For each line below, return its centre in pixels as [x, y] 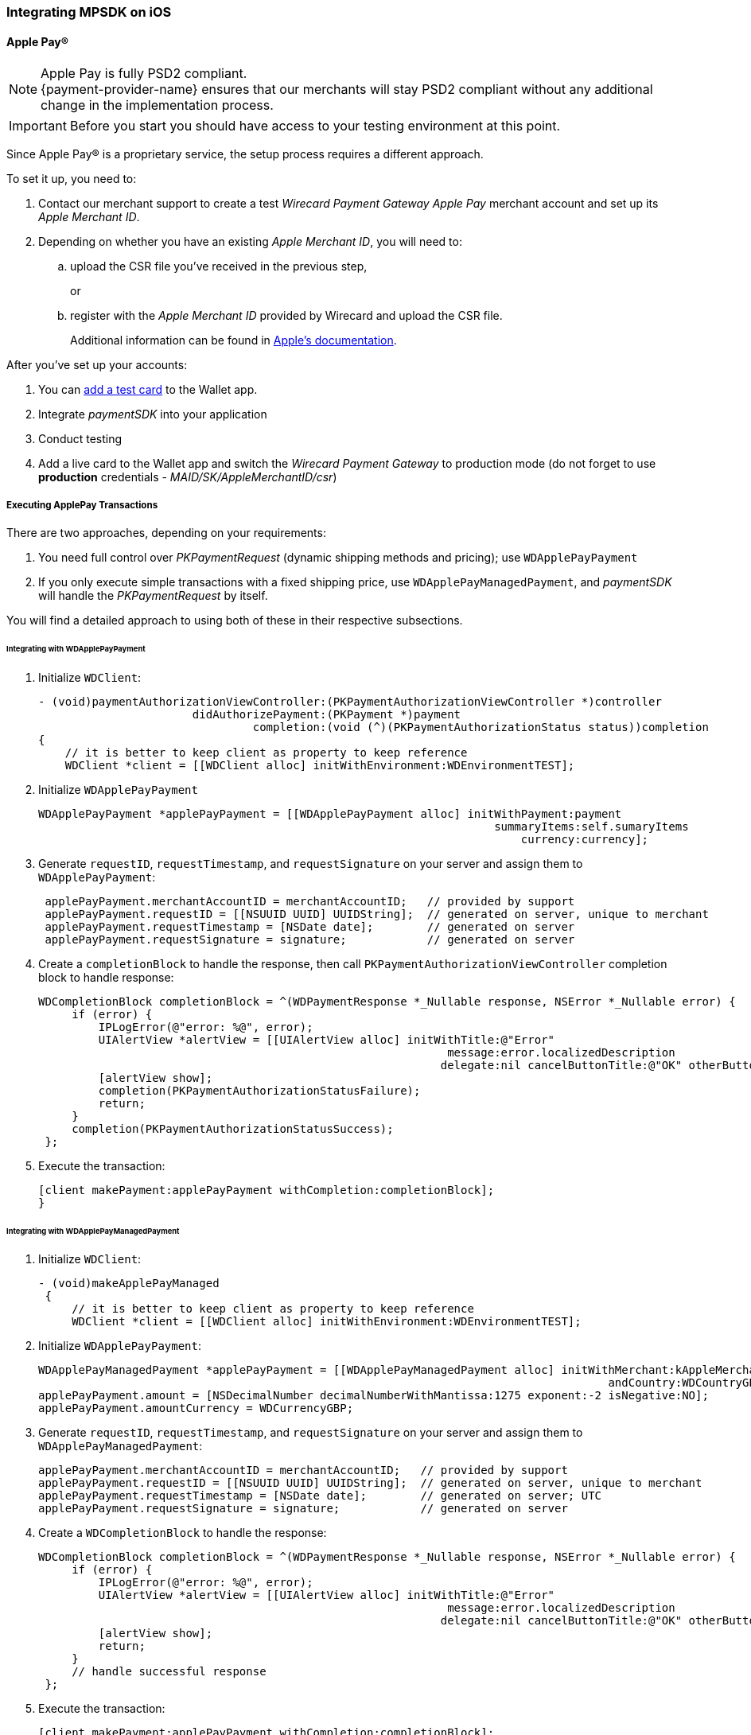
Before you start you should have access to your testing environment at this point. [315, 126]
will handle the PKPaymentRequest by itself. [153, 595]
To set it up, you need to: [72, 179]
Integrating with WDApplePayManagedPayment [93, 1231]
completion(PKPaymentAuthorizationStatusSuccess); [233, 1128]
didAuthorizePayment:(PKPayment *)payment [327, 714]
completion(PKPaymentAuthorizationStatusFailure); [259, 1090]
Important [38, 126]
